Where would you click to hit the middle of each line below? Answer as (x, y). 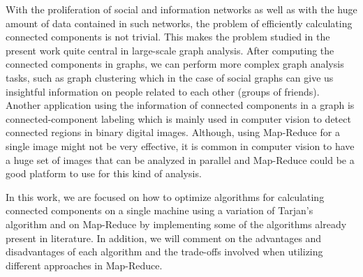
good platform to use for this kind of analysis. (104, 173)
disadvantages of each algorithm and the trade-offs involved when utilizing (164, 252)
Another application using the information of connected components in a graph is (180, 105)
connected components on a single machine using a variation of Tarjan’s (160, 210)
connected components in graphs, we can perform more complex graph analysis (175, 64)
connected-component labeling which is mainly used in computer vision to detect (178, 118)
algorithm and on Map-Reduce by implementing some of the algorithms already (176, 224)
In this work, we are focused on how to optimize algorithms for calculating (165, 196)
